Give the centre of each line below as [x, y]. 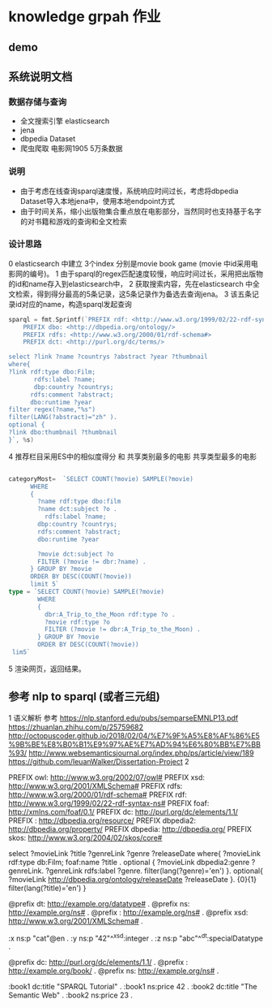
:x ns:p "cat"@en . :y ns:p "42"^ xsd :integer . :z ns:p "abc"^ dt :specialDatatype [136, 937]
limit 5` [45, 584]
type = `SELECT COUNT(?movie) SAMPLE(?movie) [86, 592]
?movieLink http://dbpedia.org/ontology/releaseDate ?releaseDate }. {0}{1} [133, 879]
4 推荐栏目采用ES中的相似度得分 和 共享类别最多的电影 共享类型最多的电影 [133, 456]
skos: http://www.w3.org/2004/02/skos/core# [85, 837]
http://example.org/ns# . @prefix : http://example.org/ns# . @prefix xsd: [128, 912]
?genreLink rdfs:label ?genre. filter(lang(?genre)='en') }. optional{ [154, 871]
